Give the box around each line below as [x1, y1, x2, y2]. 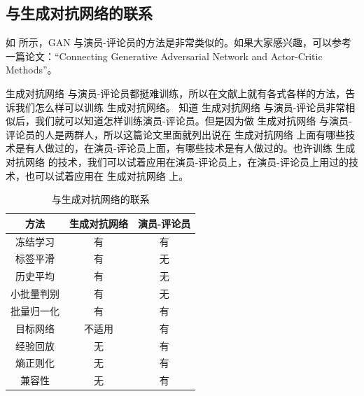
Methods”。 [6, 62, 57, 77]
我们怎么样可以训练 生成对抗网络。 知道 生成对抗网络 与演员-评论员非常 [15, 99, 346, 114]
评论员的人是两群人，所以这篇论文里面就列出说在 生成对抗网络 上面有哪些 [6, 127, 346, 141]
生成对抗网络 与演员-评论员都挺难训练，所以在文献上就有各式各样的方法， [6, 85, 346, 100]
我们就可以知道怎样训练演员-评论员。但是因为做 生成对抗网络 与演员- [34, 113, 352, 128]
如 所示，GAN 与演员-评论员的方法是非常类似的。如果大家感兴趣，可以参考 [6, 35, 351, 50]
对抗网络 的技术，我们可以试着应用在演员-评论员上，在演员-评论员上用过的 [6, 154, 349, 169]
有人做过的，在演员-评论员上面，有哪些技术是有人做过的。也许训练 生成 [24, 141, 356, 155]
